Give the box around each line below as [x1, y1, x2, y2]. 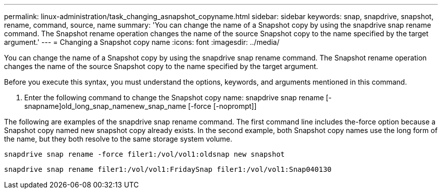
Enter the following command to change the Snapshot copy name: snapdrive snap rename [24, 93, 324, 102]
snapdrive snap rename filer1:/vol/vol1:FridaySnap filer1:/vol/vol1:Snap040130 [4, 165, 332, 173]
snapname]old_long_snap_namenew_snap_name [24, 102, 186, 110]
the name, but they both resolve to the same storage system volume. [4, 135, 233, 143]
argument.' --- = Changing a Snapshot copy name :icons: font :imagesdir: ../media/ [4, 38, 280, 46]
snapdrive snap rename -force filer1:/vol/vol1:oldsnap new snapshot [4, 150, 285, 158]
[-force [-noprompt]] [188, 102, 257, 110]
